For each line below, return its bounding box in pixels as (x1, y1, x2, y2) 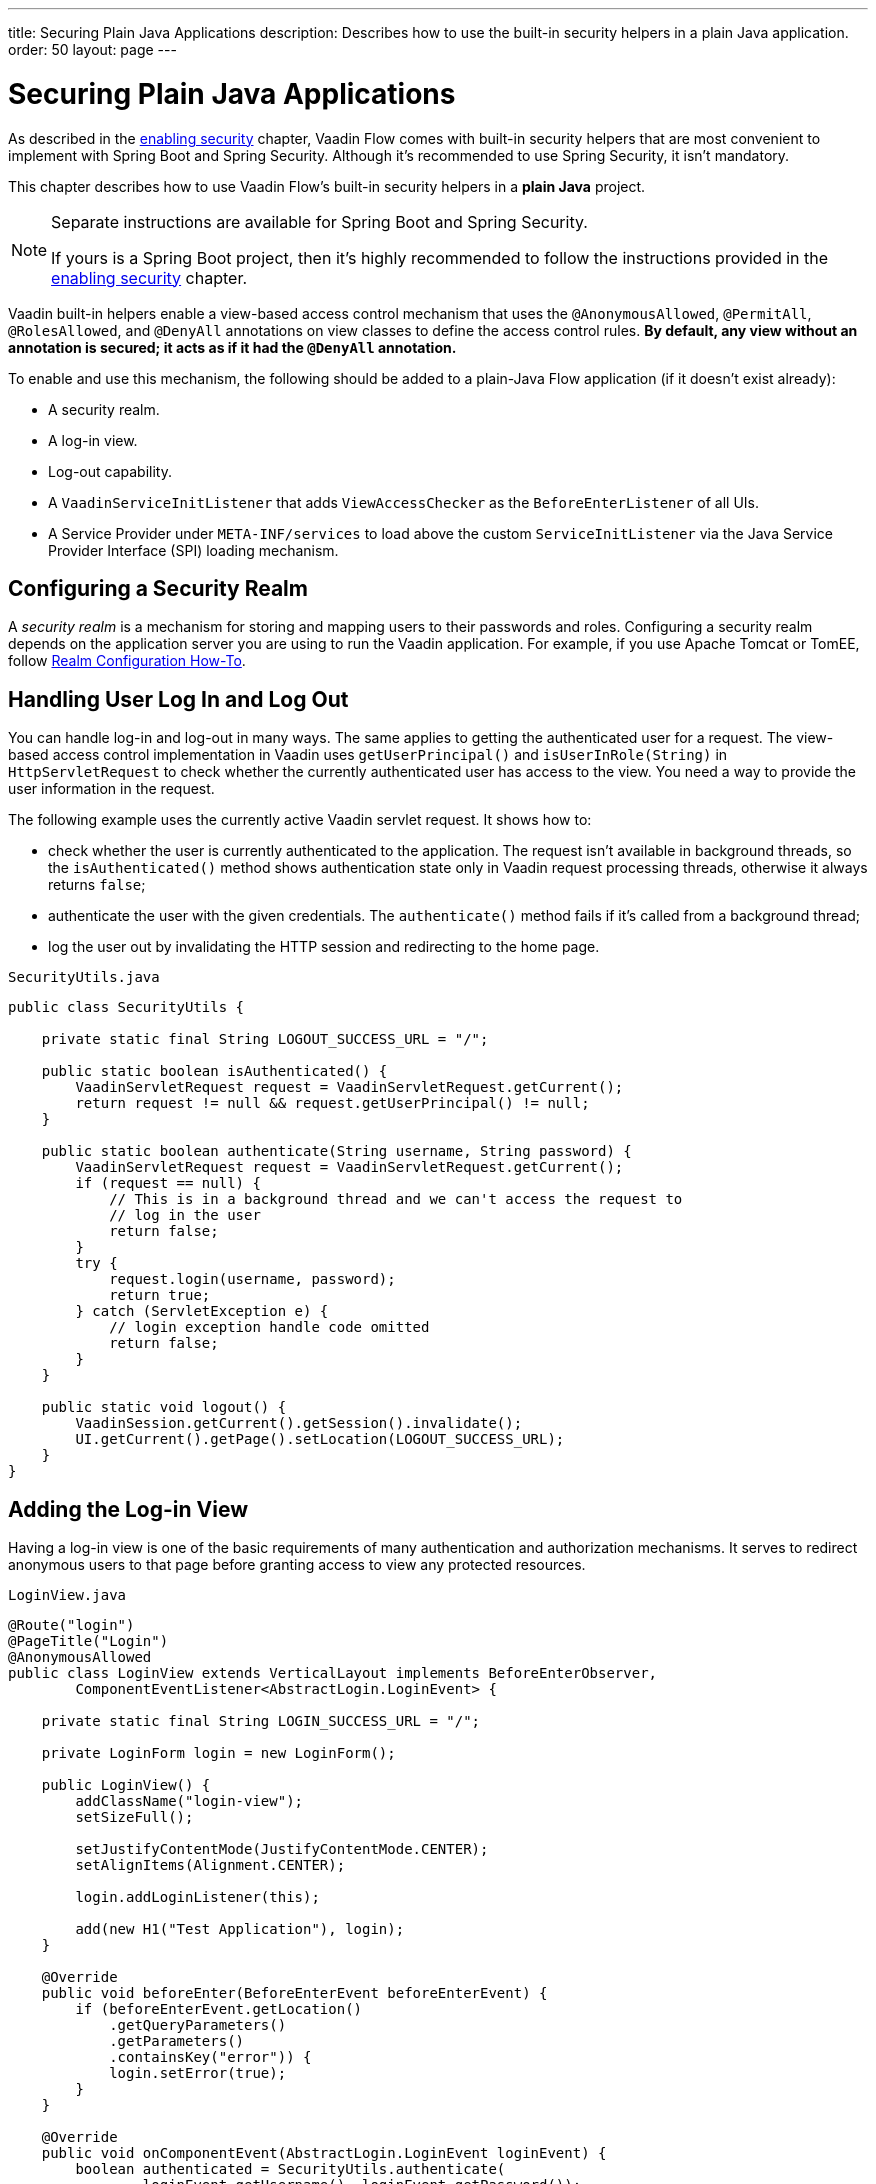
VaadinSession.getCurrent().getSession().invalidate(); (75, 1415, 523, 1432)
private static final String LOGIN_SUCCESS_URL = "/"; (41, 1713, 481, 1730)
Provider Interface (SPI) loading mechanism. (48, 541, 339, 559)
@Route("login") (8, 1617, 135, 1634)
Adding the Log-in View (8, 1496, 249, 1522)
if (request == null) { (75, 1175, 261, 1192)
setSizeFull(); (75, 1809, 194, 1826)
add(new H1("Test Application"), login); (75, 1921, 405, 1938)
